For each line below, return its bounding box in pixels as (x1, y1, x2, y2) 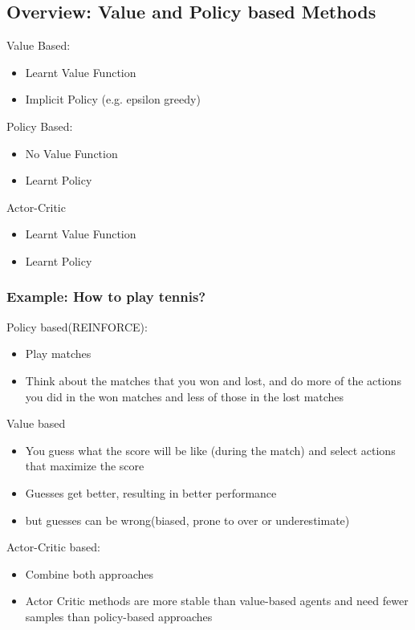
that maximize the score (25, 457, 144, 474)
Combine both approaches (25, 565, 153, 582)
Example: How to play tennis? (6, 287, 206, 307)
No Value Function (25, 144, 118, 161)
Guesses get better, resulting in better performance (25, 484, 277, 501)
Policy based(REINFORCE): (6, 318, 148, 335)
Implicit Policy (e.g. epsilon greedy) (25, 91, 201, 108)
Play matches (25, 345, 92, 362)
